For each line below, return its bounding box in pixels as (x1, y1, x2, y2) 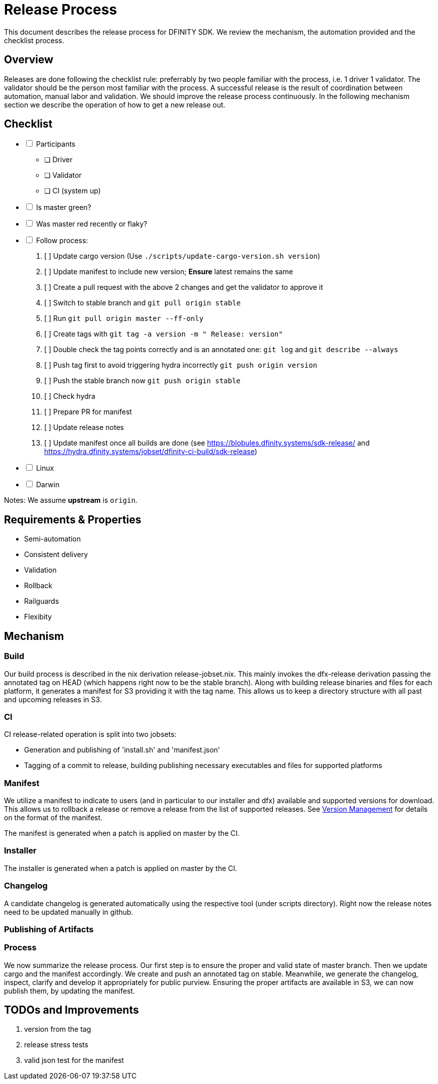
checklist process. (4, 36, 64, 45)
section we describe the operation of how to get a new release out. (4, 100, 226, 109)
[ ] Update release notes (44, 423, 124, 432)
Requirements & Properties (4, 513, 141, 526)
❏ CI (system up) (44, 186, 101, 195)
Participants (36, 140, 76, 149)
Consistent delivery (24, 550, 88, 559)
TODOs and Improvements (4, 1004, 139, 1017)
